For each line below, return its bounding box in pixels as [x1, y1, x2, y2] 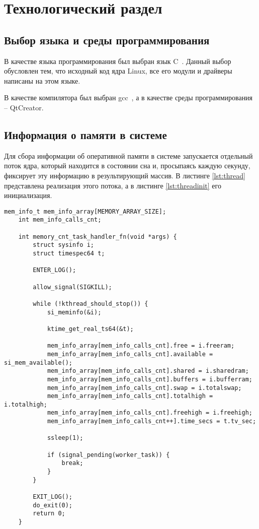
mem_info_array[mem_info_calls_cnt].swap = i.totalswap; [47, 384, 242, 391]
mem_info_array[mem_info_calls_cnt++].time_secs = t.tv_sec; [47, 418, 256, 425]
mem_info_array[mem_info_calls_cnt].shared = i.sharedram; [47, 367, 249, 375]
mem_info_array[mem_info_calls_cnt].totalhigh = [47, 392, 213, 400]
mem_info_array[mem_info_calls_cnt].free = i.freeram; [47, 342, 235, 350]
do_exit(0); [33, 501, 73, 509]
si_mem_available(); [4, 359, 73, 366]
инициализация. [4, 190, 52, 201]
